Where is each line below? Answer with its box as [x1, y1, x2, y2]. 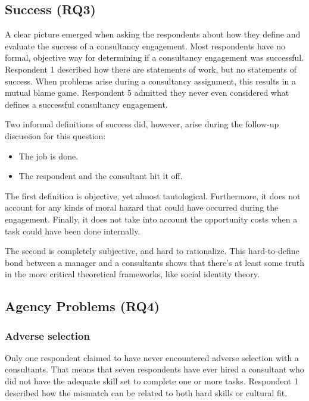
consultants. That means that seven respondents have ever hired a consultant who [5, 363, 304, 375]
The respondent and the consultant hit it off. [18, 170, 183, 182]
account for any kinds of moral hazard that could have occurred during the [5, 201, 279, 214]
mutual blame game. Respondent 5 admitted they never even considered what [5, 86, 289, 99]
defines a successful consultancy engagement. [5, 98, 168, 110]
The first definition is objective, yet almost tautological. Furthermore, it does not [5, 189, 301, 202]
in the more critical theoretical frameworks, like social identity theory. [5, 268, 260, 280]
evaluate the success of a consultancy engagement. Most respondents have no [5, 39, 286, 52]
